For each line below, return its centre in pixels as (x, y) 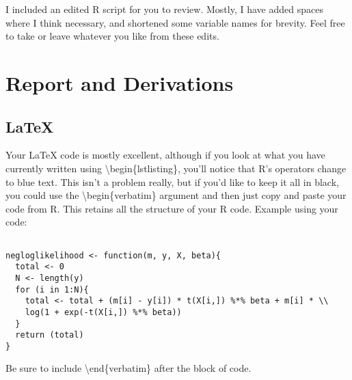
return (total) (50, 335)
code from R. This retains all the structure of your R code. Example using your (172, 208)
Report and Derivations (120, 82)
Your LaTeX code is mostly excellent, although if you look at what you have (165, 155)
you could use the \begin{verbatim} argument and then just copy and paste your (176, 195)
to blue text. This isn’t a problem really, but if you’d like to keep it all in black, (172, 181)
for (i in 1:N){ (52, 289)
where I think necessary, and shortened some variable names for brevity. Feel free (175, 22)
